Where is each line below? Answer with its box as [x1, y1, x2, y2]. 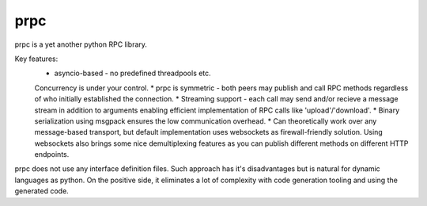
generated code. [14, 186, 69, 196]
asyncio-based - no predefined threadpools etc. [54, 68, 211, 78]
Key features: [14, 54, 59, 63]
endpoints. [34, 150, 70, 159]
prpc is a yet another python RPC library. [14, 40, 148, 49]
